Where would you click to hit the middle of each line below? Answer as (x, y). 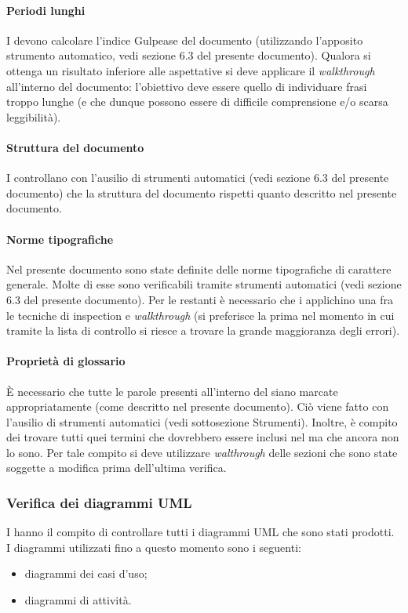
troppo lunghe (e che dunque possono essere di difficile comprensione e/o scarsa (197, 102)
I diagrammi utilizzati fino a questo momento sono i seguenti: (154, 547)
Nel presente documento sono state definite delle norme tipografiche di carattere (199, 268)
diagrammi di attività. (78, 600)
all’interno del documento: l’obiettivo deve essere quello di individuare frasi (187, 86)
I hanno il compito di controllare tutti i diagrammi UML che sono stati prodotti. (200, 532)
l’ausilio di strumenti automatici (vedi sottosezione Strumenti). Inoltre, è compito (202, 421)
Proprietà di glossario (66, 361)
